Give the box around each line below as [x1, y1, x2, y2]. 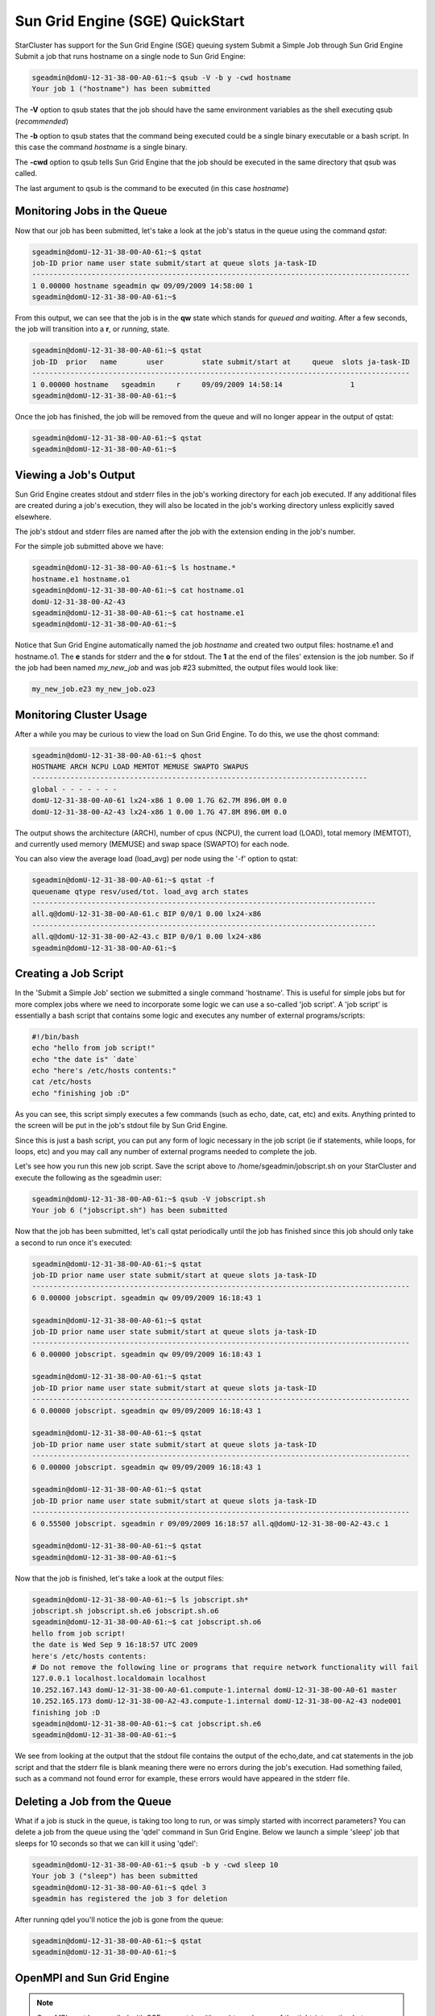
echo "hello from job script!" [31, 1043, 156, 1052]
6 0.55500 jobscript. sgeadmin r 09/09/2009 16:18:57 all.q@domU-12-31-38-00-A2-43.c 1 [31, 1518, 389, 1528]
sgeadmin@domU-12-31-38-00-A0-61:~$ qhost [31, 751, 202, 760]
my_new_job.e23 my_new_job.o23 [31, 685, 156, 694]
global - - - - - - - [31, 785, 118, 793]
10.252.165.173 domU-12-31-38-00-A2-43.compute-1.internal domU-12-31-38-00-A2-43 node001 [31, 1697, 402, 1706]
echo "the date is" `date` [31, 1055, 139, 1064]
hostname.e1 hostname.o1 [31, 574, 130, 584]
